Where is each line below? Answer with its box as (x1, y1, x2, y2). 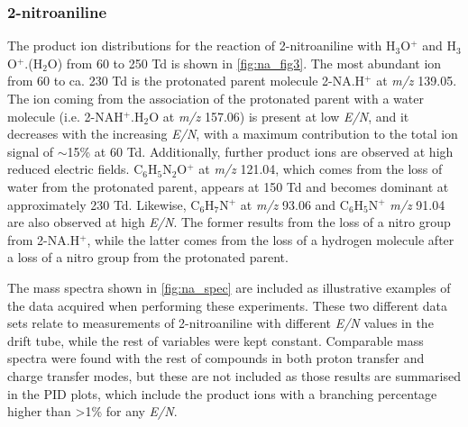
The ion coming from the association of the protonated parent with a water (7, 89, 424, 107)
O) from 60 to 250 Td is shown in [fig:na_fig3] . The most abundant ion (47, 53, 442, 72)
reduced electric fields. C (7, 159, 143, 178)
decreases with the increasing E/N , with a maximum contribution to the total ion (7, 124, 458, 143)
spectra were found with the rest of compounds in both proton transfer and (7, 349, 425, 368)
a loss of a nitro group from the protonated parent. (7, 248, 289, 267)
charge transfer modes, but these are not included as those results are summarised (7, 366, 461, 385)
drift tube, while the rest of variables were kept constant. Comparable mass (7, 331, 424, 350)
